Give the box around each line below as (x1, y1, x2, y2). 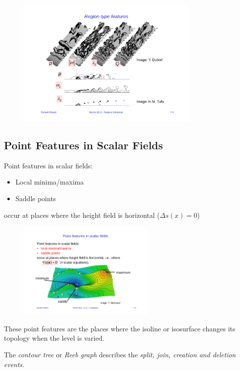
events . (4, 359, 24, 369)
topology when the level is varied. (4, 333, 105, 343)
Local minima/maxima (15, 177, 84, 187)
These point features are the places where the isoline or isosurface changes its (4, 323, 236, 333)
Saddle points (15, 193, 56, 204)
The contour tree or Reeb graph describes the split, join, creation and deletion (4, 349, 236, 360)
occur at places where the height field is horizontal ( (4, 209, 160, 220)
